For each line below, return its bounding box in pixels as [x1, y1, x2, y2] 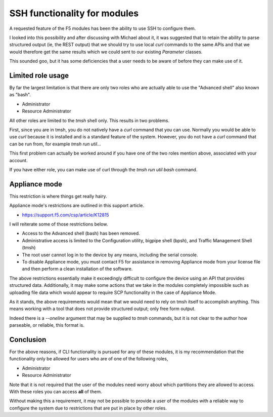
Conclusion [9, 335, 47, 344]
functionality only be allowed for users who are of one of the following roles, [9, 356, 168, 362]
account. [9, 157, 28, 163]
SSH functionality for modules [9, 8, 139, 19]
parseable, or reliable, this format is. [9, 322, 84, 328]
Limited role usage [9, 71, 69, 80]
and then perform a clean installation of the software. [22, 266, 133, 272]
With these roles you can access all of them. [9, 388, 102, 395]
